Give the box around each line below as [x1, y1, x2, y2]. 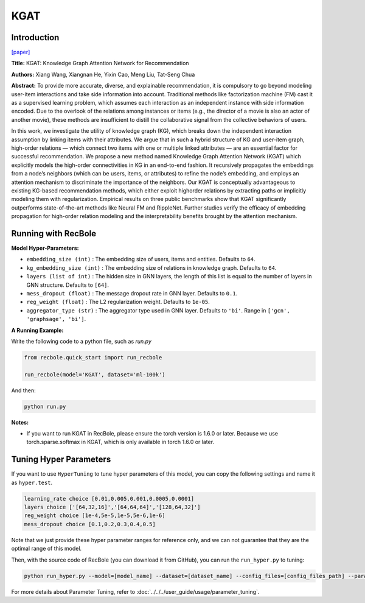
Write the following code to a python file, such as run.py [11, 337, 152, 345]
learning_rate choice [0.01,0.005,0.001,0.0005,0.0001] [24, 495, 195, 502]
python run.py [24, 403, 66, 410]
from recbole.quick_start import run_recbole [24, 354, 162, 361]
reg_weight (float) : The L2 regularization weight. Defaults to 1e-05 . [26, 298, 210, 306]
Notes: [11, 418, 29, 426]
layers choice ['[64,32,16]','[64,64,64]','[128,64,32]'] [24, 504, 201, 511]
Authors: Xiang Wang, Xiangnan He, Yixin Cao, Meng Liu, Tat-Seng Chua [11, 71, 195, 78]
